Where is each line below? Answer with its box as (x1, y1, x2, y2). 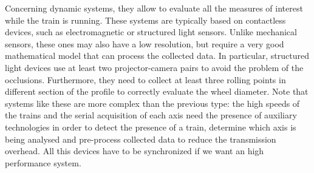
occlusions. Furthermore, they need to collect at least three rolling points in (5, 73, 286, 86)
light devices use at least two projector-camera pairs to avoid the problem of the (5, 61, 304, 73)
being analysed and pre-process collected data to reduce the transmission (5, 132, 276, 145)
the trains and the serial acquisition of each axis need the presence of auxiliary (5, 109, 297, 121)
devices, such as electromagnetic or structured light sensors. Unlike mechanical (5, 25, 297, 38)
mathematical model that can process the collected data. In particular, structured (5, 49, 309, 62)
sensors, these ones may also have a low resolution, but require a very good (5, 37, 284, 50)
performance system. (5, 156, 81, 169)
